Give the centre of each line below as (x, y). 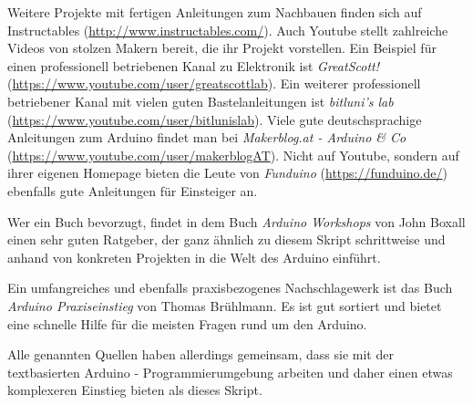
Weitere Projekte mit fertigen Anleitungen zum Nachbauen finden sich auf (215, 12)
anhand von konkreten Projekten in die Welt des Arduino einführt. (194, 257)
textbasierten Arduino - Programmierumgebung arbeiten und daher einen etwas (230, 372)
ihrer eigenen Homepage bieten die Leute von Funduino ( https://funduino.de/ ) (227, 173)
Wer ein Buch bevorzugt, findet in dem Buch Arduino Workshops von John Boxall (236, 221)
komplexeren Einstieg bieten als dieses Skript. (135, 390)
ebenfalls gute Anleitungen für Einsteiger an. (133, 190)
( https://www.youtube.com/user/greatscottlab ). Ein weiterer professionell (214, 83)
